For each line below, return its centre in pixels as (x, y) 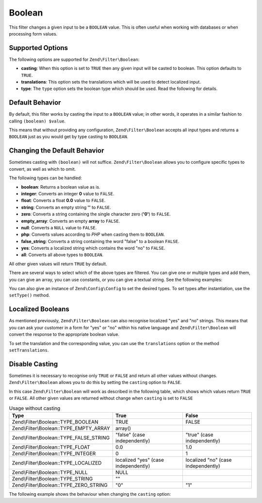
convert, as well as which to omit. (42, 169)
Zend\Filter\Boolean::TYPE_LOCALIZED (57, 463)
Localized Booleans (39, 309)
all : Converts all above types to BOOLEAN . (62, 255)
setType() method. (30, 295)
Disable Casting (33, 364)
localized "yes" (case (140, 460)
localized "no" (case (209, 460)
